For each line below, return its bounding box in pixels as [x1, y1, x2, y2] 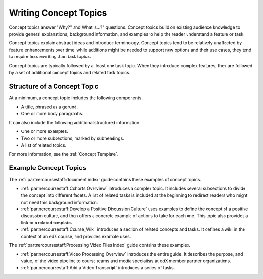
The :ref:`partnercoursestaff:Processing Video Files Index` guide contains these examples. [9, 242, 191, 248]
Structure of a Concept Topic [9, 82, 99, 90]
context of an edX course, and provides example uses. [21, 233, 131, 239]
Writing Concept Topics [9, 7, 107, 18]
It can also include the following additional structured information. [9, 119, 141, 125]
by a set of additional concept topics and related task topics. [9, 69, 131, 75]
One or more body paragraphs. [21, 111, 84, 116]
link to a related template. [21, 220, 73, 225]
